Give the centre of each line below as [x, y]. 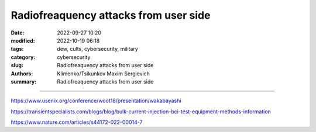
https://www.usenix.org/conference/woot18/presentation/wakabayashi [96, 101]
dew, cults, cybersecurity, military [98, 49]
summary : [24, 81]
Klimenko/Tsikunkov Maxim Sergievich [104, 74]
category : [23, 57]
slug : [17, 65]
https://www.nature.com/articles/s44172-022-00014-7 [77, 122]
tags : [17, 49]
